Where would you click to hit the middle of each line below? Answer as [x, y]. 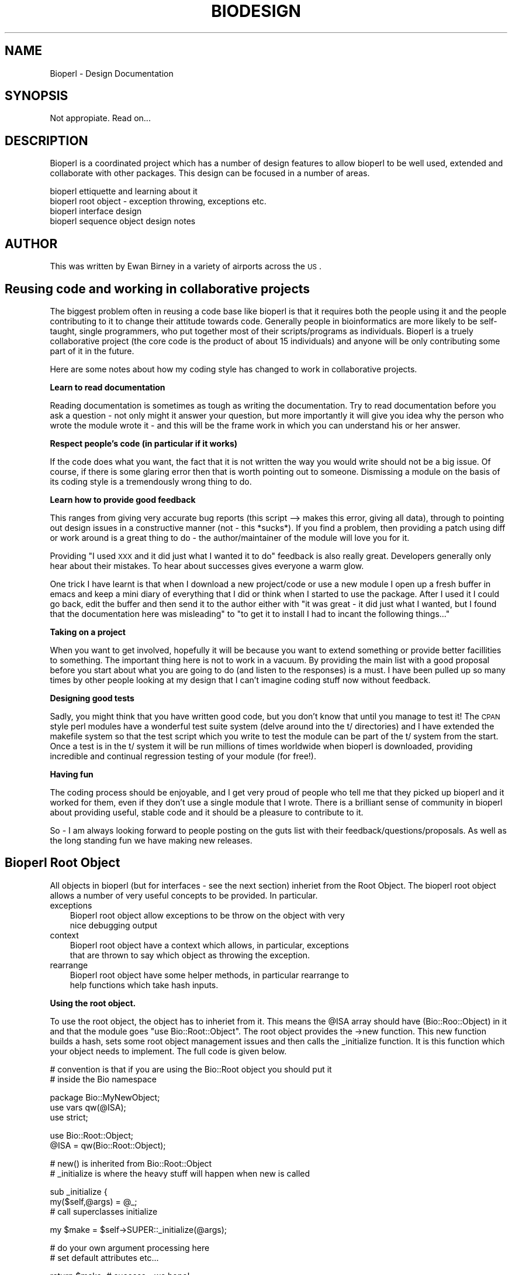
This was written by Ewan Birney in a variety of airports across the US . [186, 266]
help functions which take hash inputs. [144, 985]
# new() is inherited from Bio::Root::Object [131, 1163]
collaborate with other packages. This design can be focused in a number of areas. [210, 173]
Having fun [72, 774]
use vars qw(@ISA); [88, 1107]
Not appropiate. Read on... [100, 118]
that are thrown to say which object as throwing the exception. [190, 955]
